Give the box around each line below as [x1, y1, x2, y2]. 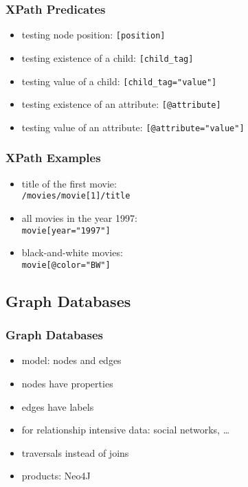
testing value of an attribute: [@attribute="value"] [21, 120, 245, 134]
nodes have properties [21, 376, 113, 391]
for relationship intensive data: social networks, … [21, 422, 230, 437]
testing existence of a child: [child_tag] [21, 50, 194, 65]
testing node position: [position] [21, 27, 166, 42]
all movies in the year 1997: [21, 210, 137, 225]
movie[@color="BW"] [21, 260, 111, 270]
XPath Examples [5, 149, 101, 166]
